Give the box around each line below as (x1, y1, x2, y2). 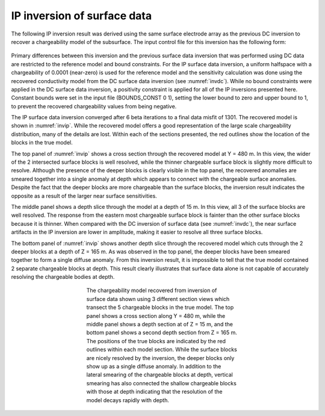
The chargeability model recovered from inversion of (86, 287, 217, 294)
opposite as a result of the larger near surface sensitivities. (11, 192, 158, 199)
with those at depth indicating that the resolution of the (86, 388, 223, 396)
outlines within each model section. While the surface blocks (86, 346, 237, 353)
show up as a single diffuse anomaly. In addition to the (86, 363, 221, 370)
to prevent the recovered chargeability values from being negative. (11, 102, 177, 110)
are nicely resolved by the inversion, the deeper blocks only (86, 354, 235, 361)
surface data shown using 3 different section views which (86, 295, 230, 302)
